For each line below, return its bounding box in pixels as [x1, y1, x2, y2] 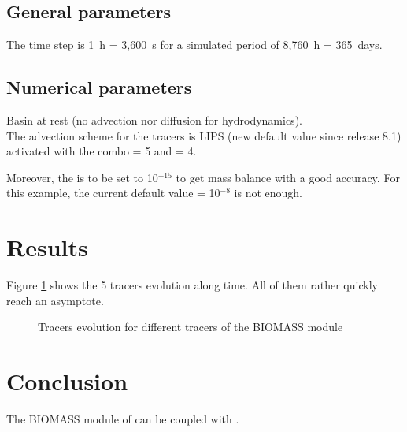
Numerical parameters [6, 75, 192, 99]
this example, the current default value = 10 [6, 184, 220, 201]
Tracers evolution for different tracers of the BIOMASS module [38, 318, 343, 335]
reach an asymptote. [6, 292, 104, 308]
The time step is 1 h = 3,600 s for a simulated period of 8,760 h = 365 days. [6, 36, 383, 53]
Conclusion [6, 365, 128, 397]
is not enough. [234, 184, 303, 201]
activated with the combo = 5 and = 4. [6, 143, 197, 159]
